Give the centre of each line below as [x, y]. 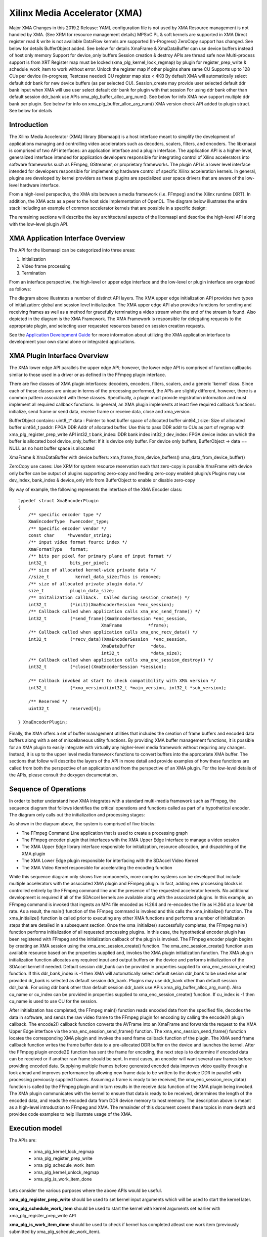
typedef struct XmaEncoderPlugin [58, 500]
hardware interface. [40, 185]
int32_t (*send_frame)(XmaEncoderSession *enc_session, [108, 618]
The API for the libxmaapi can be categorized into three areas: [72, 250]
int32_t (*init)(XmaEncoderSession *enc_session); [101, 604]
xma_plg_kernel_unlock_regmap [67, 1172]
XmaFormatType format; [58, 549]
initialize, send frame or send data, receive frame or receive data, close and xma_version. [100, 411]
